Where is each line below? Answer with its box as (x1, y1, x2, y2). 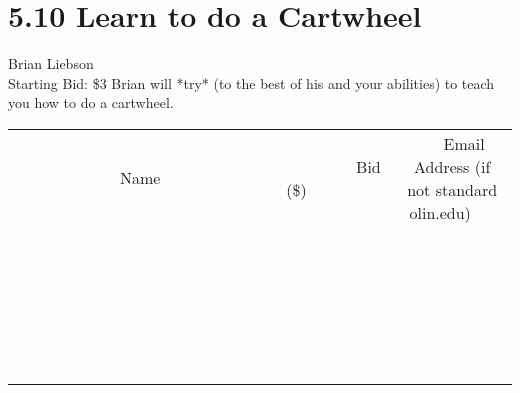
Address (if (414, 154, 491, 178)
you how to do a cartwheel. (8, 92, 174, 113)
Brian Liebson (8, 53, 94, 74)
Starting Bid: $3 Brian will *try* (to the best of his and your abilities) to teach (8, 72, 495, 93)
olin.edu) (409, 200, 471, 224)
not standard (407, 177, 498, 201)
